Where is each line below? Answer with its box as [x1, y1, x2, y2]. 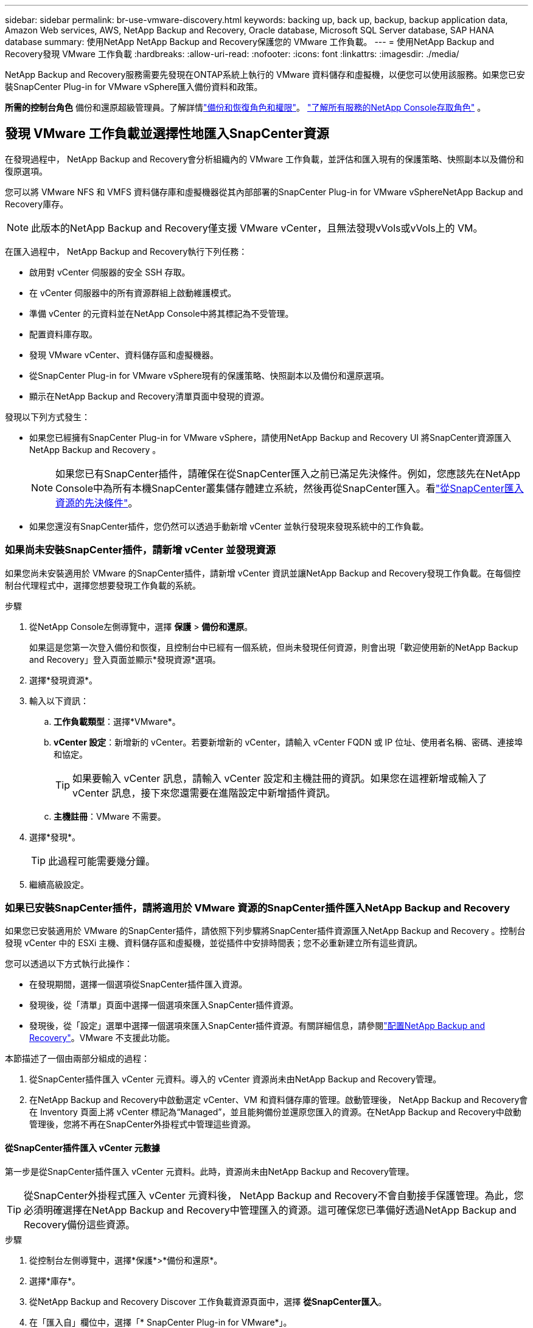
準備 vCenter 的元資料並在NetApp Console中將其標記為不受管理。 [29, 308, 294, 319]
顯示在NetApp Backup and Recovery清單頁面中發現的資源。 [29, 390, 270, 401]
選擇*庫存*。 [29, 1275, 81, 1286]
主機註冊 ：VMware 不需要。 [54, 811, 166, 821]
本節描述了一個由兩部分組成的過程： [5, 1053, 150, 1064]
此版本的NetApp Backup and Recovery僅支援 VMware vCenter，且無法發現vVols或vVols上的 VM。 [31, 221, 483, 234]
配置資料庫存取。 [29, 328, 97, 339]
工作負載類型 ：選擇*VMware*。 [54, 716, 181, 727]
